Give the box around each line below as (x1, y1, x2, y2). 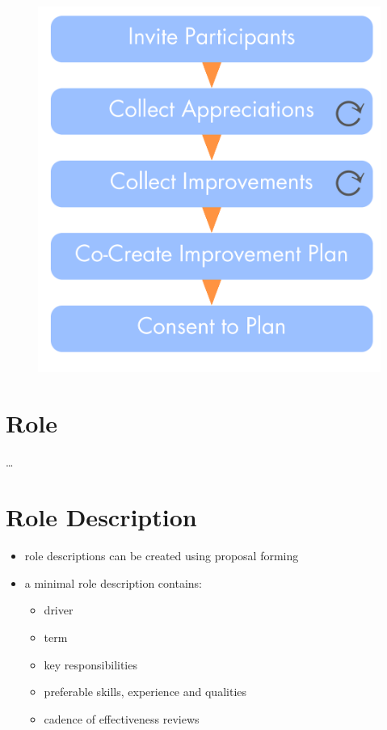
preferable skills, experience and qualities (44, 683, 247, 700)
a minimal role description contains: (24, 574, 202, 591)
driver (44, 601, 74, 618)
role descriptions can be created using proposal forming (24, 547, 299, 564)
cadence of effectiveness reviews (44, 710, 200, 727)
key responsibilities (44, 656, 137, 673)
